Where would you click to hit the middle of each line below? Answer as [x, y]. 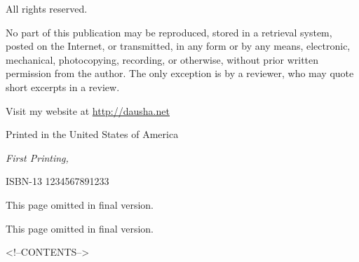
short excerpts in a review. [63, 87]
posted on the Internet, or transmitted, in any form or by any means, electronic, [178, 46]
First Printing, [37, 157]
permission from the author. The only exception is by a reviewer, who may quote [180, 73]
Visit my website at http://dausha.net [88, 110]
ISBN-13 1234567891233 [57, 181]
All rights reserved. [47, 8]
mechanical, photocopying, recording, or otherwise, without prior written [162, 59]
